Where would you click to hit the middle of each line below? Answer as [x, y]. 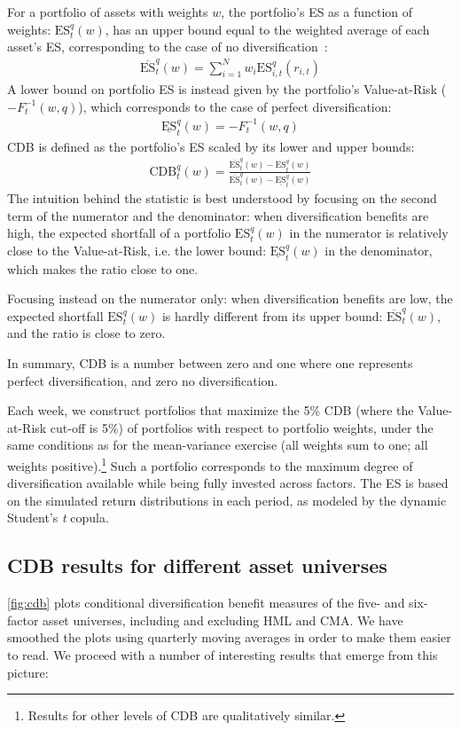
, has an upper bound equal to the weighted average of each [267, 29]
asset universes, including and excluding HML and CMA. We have [223, 620]
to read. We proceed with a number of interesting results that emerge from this [223, 655]
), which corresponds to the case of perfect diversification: [235, 106]
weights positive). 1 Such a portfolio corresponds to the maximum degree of [210, 464]
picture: [28, 672]
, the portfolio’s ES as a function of [317, 12]
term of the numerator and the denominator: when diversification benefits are [218, 215]
